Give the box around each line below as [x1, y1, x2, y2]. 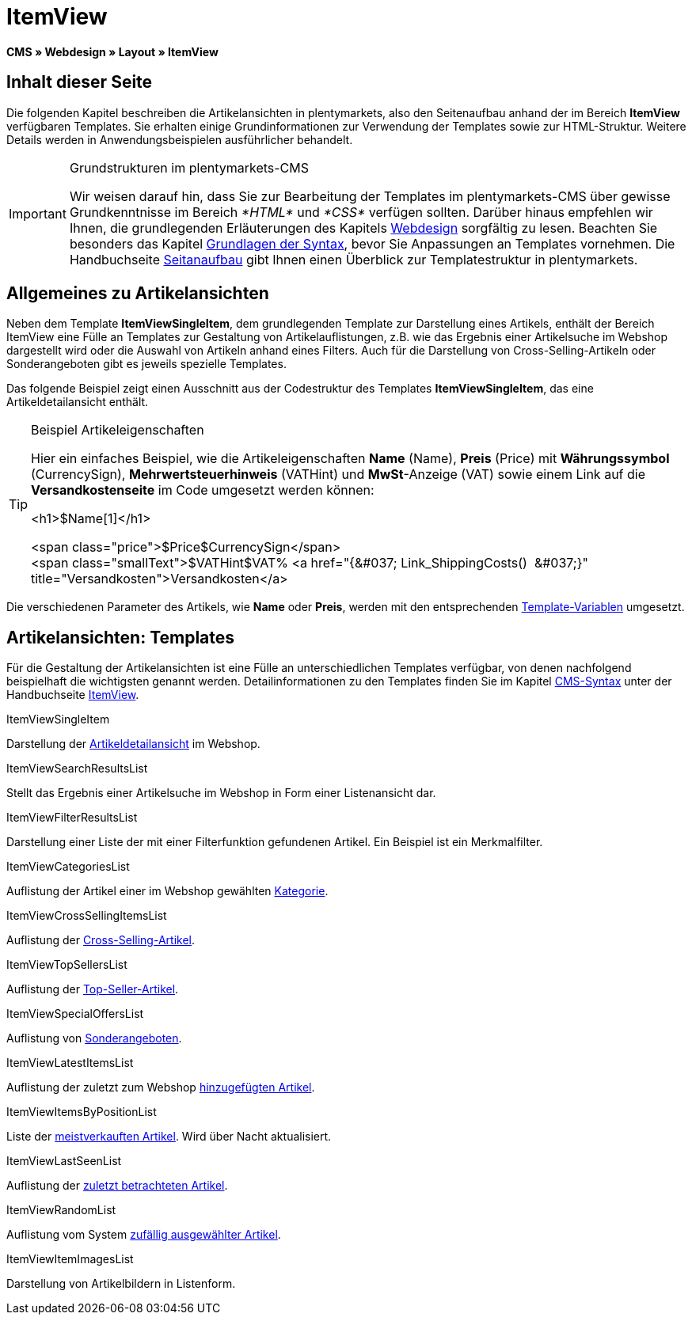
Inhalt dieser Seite [6, 72, 153, 93]
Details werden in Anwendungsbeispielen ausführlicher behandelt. [6, 132, 353, 146]
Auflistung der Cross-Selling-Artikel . [6, 933, 195, 947]
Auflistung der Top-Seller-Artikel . [6, 982, 179, 996]
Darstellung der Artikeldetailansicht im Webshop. [6, 737, 260, 751]
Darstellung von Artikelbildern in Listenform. [6, 1277, 236, 1291]
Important [9, 205, 67, 222]
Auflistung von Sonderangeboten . [6, 1031, 182, 1046]
